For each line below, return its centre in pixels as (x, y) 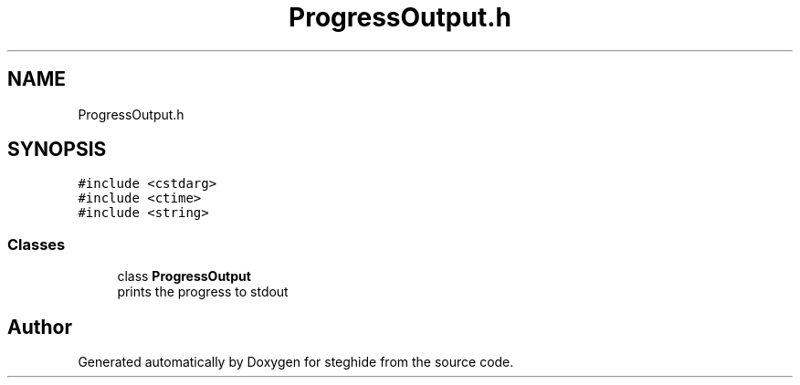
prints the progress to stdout (203, 292)
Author (40, 327)
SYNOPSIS (57, 150)
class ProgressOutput (184, 276)
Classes (37, 244)
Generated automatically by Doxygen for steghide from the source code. (296, 362)
